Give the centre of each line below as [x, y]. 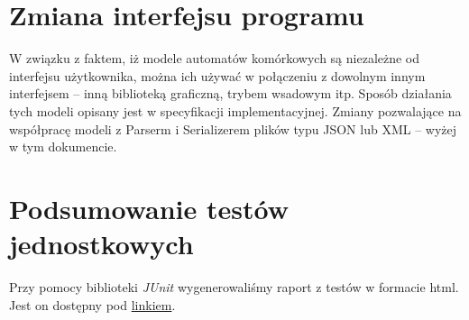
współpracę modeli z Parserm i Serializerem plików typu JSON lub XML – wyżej [233, 128]
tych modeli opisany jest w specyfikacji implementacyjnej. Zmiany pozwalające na [235, 110]
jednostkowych [101, 244]
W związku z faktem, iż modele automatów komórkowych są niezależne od [215, 58]
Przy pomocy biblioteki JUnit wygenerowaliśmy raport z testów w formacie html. [234, 287]
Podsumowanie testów [149, 208]
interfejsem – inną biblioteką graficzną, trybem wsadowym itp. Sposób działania [230, 93]
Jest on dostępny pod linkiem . [92, 304]
